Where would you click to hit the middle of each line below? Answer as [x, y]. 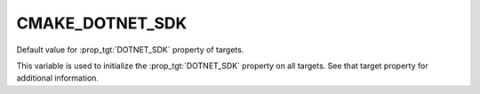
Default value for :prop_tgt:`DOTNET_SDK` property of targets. [130, 50]
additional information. [58, 78]
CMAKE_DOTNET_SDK [102, 23]
